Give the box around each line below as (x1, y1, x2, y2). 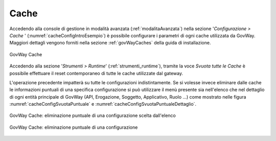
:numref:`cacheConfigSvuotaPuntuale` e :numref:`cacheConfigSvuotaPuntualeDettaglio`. (9, 101, 197, 107)
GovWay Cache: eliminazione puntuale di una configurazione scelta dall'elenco (9, 112, 176, 119)
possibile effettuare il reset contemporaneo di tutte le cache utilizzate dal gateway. (9, 70, 183, 76)
